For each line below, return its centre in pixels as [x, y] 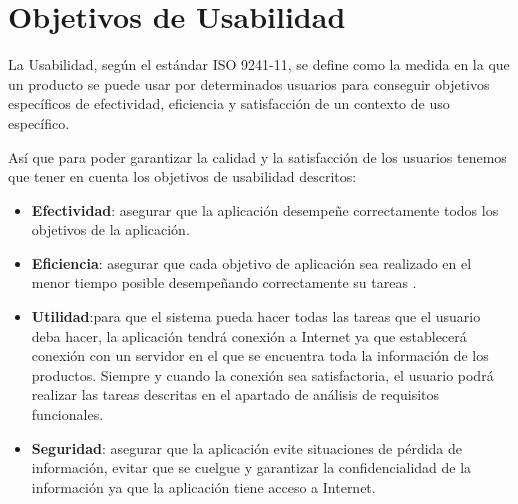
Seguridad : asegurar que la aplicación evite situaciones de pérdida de [247, 447]
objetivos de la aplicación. [110, 229]
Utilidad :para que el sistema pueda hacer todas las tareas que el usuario [256, 316]
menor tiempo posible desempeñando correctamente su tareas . [224, 282]
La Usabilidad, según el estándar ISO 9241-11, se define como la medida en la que [259, 64]
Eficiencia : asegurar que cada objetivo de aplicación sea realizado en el [251, 262]
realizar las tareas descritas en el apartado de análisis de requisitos [235, 394]
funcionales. [67, 414]
